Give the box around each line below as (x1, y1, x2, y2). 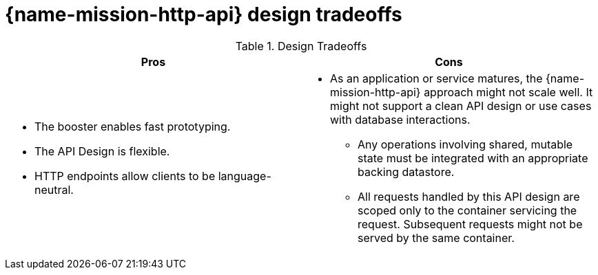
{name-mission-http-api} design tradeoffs (5, 3, 402, 26)
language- (218, 168, 271, 183)
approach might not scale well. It (424, 85, 593, 99)
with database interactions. (330, 112, 471, 126)
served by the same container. (358, 230, 515, 245)
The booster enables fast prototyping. (34, 119, 231, 133)
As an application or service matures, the (330, 71, 543, 85)
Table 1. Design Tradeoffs (235, 38, 367, 53)
